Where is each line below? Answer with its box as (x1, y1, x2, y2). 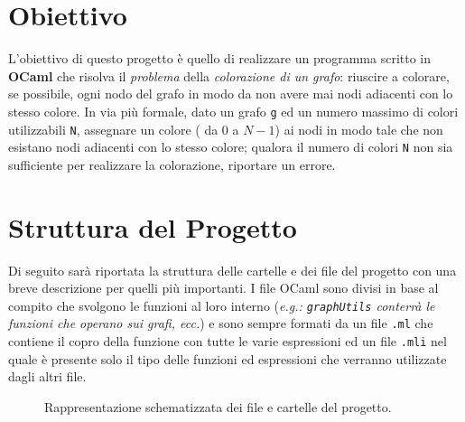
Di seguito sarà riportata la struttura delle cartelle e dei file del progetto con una (8, 260, 457, 279)
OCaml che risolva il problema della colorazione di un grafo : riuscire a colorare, (8, 66, 450, 85)
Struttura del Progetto (8, 208, 297, 245)
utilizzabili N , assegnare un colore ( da (8, 119, 219, 138)
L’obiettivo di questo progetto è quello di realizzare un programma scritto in (8, 49, 432, 68)
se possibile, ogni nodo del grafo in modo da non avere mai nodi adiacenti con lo (8, 84, 453, 103)
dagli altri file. (8, 367, 87, 386)
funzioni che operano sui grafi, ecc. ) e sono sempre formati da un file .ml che (8, 314, 433, 333)
